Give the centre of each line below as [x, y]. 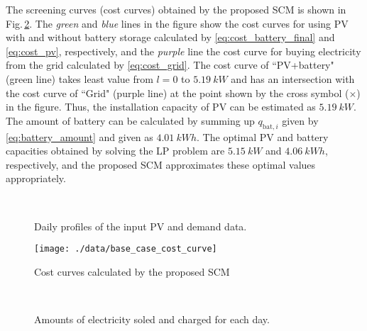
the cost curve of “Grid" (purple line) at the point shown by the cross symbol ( [177, 92]
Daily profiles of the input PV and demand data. [141, 226]
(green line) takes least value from [80, 78]
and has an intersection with [293, 78]
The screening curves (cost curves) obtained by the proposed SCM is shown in [176, 9]
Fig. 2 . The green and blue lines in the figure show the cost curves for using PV [177, 23]
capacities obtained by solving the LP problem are [115, 151]
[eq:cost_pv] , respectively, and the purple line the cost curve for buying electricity [183, 51]
